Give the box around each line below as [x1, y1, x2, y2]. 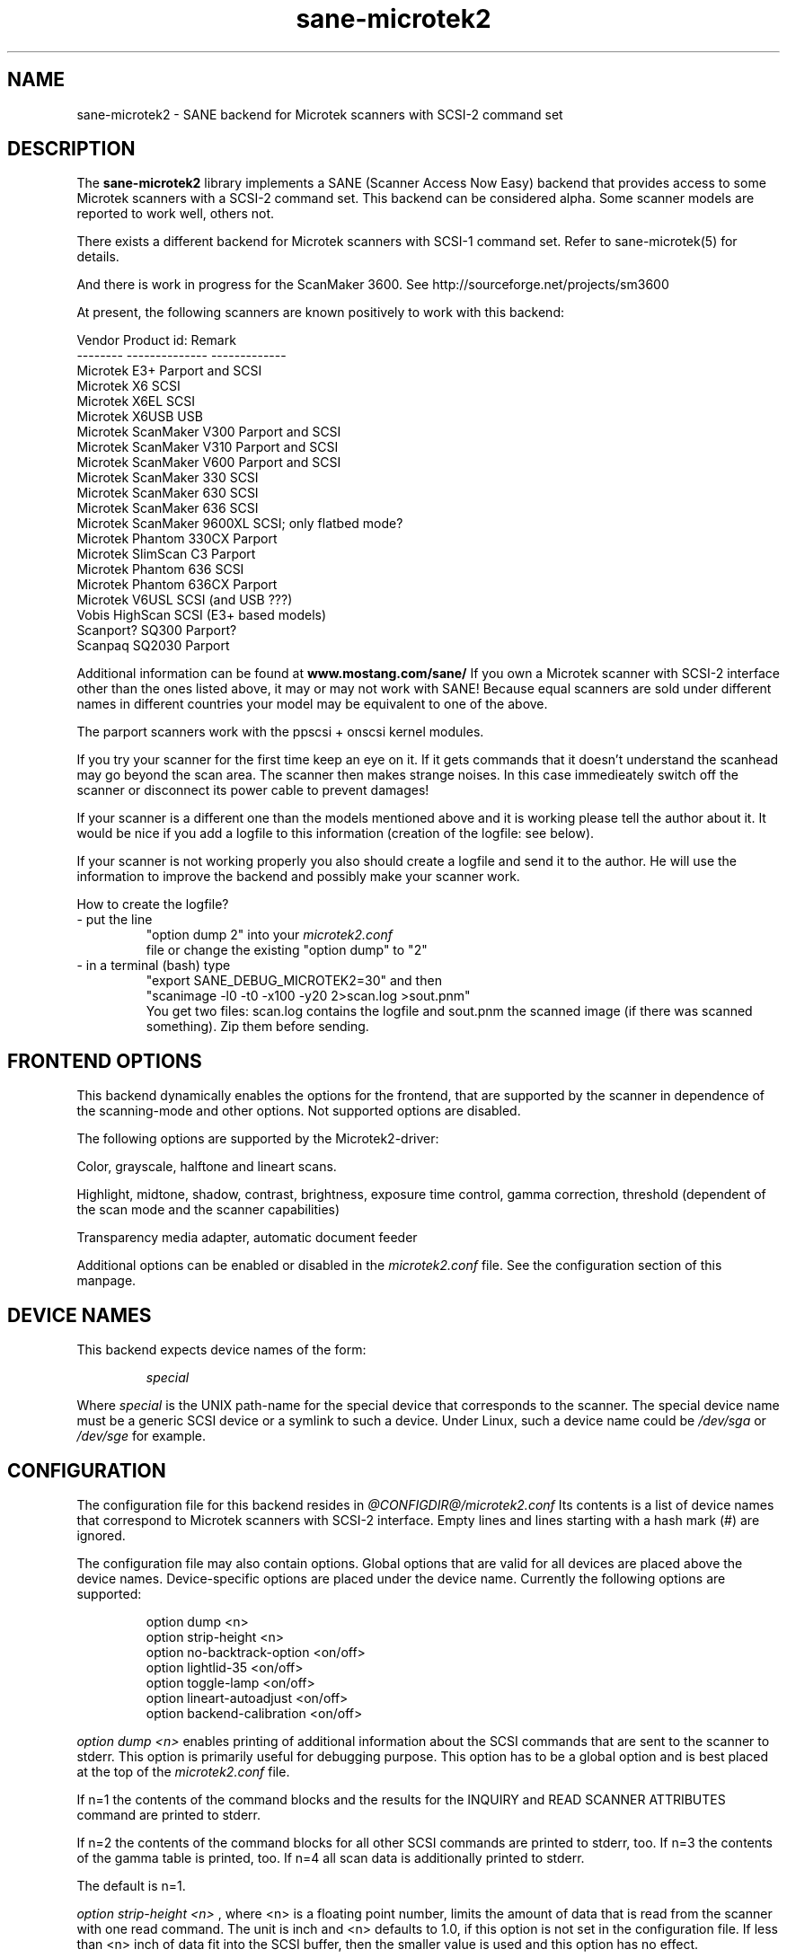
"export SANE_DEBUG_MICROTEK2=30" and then [146, 973, 442, 989]
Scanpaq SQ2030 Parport [76, 638, 230, 654]
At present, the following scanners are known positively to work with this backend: [76, 304, 564, 321]
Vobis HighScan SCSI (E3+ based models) [76, 607, 327, 623]
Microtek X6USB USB [76, 409, 203, 425]
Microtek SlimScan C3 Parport [76, 546, 256, 562]
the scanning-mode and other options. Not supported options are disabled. [76, 1103, 521, 1119]
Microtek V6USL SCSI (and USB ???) [76, 592, 293, 608]
